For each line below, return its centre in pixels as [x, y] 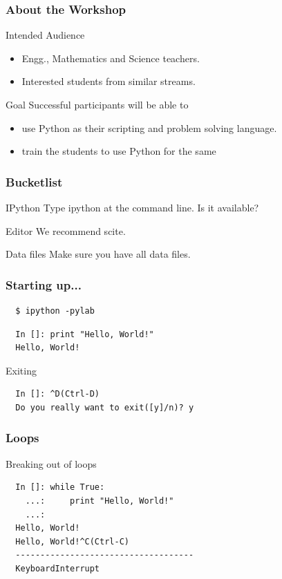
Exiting [21, 370]
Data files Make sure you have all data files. [98, 254]
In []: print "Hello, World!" [85, 334]
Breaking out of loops [51, 463]
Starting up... [44, 284]
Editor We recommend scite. [66, 230]
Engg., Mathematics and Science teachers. [111, 58]
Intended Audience [45, 35]
